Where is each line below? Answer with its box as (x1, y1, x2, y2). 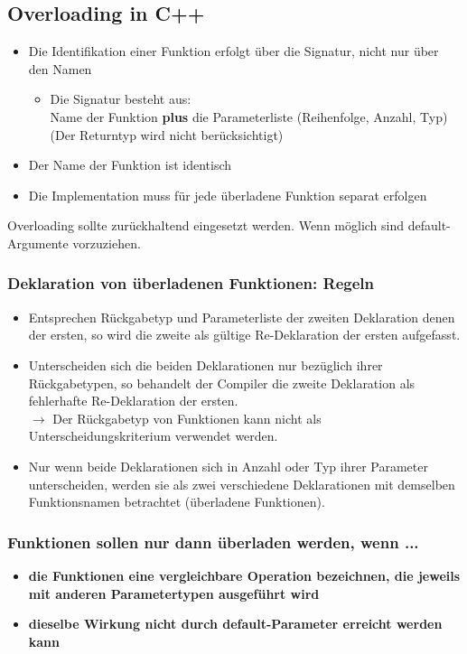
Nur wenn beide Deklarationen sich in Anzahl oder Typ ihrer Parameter (28, 456, 428, 475)
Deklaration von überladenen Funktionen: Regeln (7, 272, 374, 294)
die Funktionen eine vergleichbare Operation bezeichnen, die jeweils (28, 565, 461, 584)
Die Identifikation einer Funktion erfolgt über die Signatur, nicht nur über (28, 42, 439, 61)
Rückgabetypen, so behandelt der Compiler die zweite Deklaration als (28, 373, 416, 392)
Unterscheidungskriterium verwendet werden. (28, 426, 278, 445)
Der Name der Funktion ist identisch (28, 155, 232, 174)
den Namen (28, 59, 92, 78)
